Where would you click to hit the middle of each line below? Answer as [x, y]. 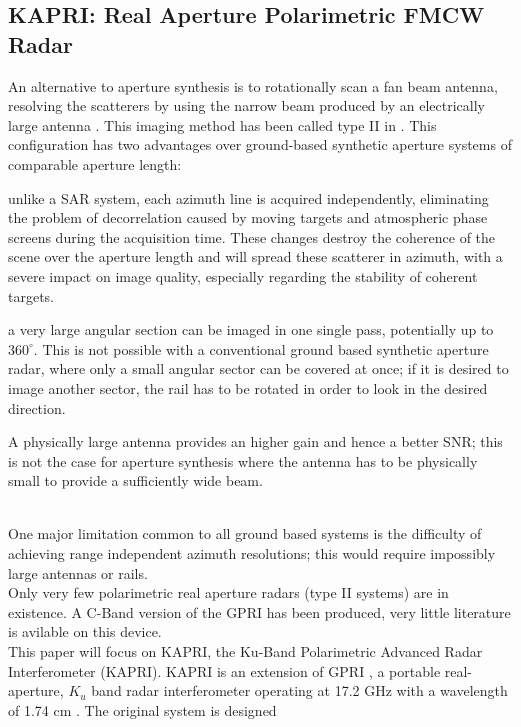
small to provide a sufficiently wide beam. [135, 480]
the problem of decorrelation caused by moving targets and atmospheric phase [248, 217]
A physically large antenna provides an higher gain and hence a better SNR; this [255, 441]
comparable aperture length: [95, 163]
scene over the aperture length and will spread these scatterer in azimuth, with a [255, 256]
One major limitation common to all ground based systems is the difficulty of [245, 533]
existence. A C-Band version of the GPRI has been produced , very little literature [259, 611]
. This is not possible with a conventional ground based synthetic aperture [261, 348]
